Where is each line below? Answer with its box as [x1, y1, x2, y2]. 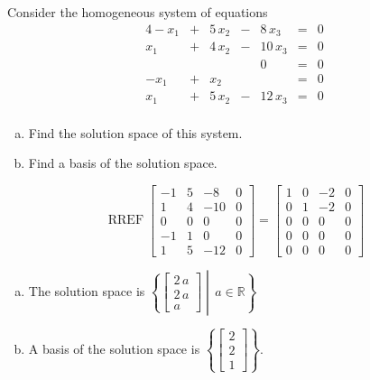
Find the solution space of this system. [28, 123, 243, 142]
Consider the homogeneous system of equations [7, 3, 268, 21]
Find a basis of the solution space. [28, 153, 217, 172]
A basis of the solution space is [28, 338, 200, 357]
